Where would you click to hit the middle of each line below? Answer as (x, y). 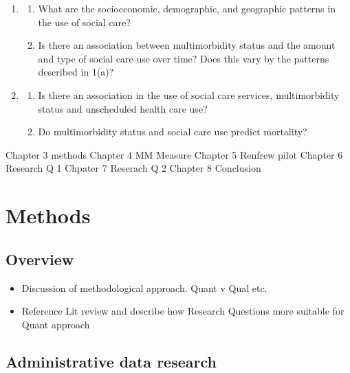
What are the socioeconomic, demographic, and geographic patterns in (187, 8)
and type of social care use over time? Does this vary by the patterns (184, 58)
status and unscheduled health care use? (123, 108)
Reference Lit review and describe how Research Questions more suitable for (183, 311)
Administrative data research (111, 361)
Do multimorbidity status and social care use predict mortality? (173, 132)
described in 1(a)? (76, 72)
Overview (40, 259)
